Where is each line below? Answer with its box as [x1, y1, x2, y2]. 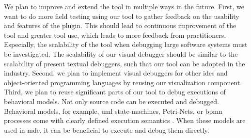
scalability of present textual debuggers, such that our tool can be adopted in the [4, 58, 245, 68]
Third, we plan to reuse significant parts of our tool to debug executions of [4, 87, 226, 97]
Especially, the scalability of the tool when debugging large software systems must [4, 39, 248, 49]
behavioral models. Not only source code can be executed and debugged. [4, 96, 219, 106]
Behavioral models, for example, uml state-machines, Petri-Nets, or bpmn [4, 106, 222, 116]
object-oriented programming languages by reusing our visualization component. [4, 77, 242, 87]
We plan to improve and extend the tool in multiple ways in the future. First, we [4, 1, 244, 11]
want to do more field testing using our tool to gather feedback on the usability [4, 11, 239, 21]
